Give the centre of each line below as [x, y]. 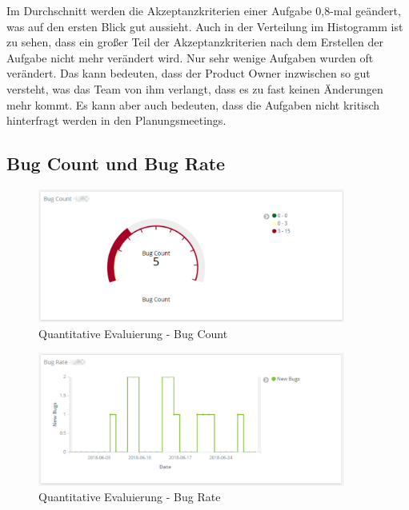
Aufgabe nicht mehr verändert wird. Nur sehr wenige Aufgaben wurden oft [190, 57]
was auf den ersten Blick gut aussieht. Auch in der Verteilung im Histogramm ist [205, 26]
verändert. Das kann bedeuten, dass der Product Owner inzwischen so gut [188, 73]
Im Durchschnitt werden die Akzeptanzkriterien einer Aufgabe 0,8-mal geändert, [204, 10]
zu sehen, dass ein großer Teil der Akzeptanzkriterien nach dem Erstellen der [195, 42]
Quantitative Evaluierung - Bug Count [133, 333]
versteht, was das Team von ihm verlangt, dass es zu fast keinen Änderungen [195, 88]
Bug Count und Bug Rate [116, 163]
